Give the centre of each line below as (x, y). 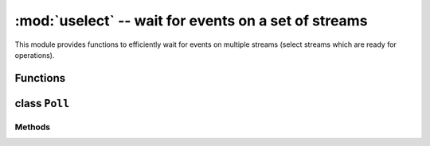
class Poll (42, 103)
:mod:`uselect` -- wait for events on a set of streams (191, 21)
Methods (33, 127)
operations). (35, 55)
